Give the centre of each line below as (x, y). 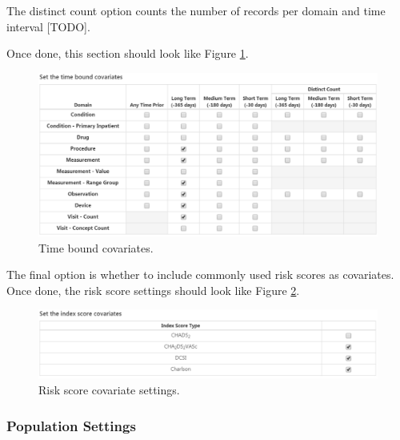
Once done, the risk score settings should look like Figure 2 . (153, 290)
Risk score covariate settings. (109, 390)
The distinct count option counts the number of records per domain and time (196, 10)
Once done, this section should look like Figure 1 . (128, 53)
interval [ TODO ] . (48, 26)
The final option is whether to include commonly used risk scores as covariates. (200, 274)
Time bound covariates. (96, 247)
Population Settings (71, 425)
